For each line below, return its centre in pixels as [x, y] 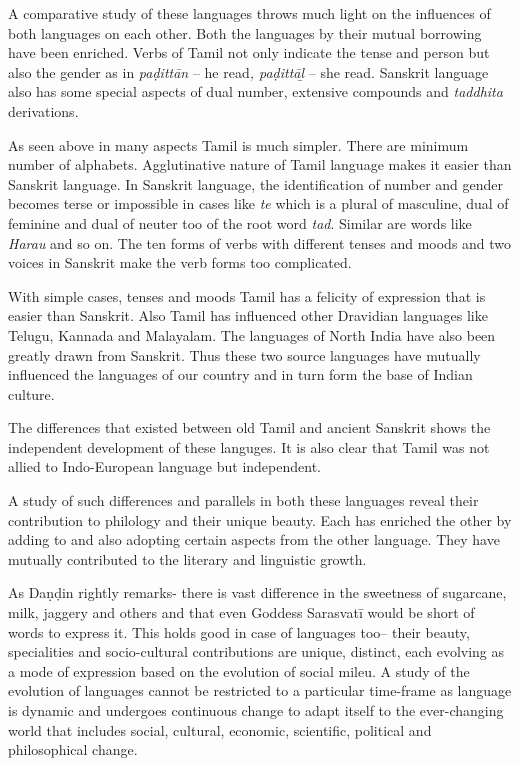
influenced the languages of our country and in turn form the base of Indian [240, 374]
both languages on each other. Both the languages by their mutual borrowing [245, 32]
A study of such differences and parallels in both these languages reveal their [243, 500]
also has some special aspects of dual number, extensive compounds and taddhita [255, 91]
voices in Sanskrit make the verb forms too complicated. [180, 262]
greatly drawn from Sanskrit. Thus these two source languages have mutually [244, 354]
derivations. [43, 110]
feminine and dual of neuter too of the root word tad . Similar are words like [240, 222]
